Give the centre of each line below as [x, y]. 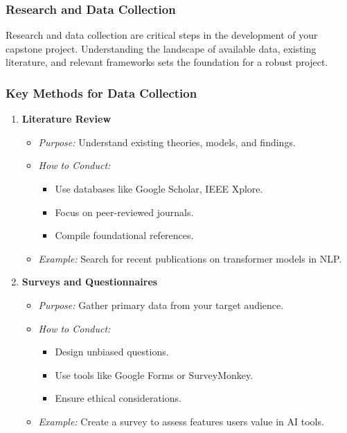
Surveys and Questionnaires [90, 282]
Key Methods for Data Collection [101, 92]
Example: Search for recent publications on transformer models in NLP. [190, 258]
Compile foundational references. [124, 235]
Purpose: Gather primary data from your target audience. [161, 304]
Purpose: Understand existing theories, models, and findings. [167, 142]
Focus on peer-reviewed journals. [124, 212]
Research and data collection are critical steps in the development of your [162, 35]
